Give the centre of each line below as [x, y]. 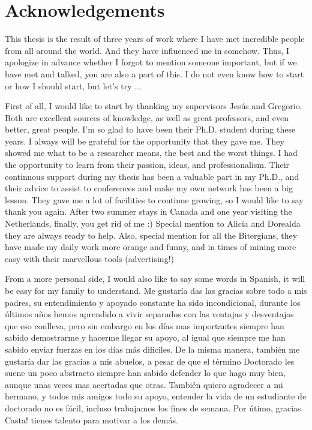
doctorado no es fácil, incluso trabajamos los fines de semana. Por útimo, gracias [153, 408]
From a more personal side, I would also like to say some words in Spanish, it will [155, 279]
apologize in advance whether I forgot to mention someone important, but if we [151, 62]
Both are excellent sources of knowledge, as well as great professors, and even [147, 117]
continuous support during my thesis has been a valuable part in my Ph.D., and [152, 176]
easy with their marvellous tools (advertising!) [89, 258]
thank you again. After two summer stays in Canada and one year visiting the [148, 211]
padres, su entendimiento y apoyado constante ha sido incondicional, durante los [153, 302]
